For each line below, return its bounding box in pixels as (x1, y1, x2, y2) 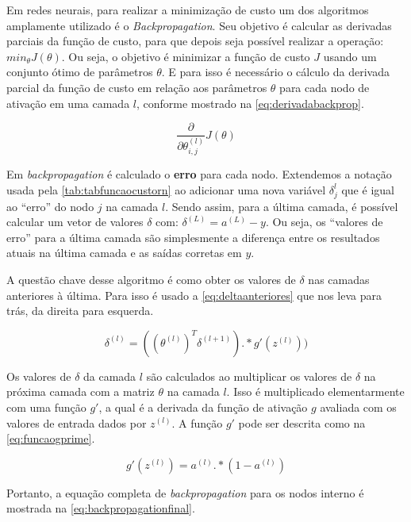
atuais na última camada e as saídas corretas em (6, 244, 242, 261)
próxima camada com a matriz (6, 383, 155, 400)
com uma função (6, 398, 86, 415)
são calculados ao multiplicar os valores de (146, 367, 352, 384)
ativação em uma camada (6, 94, 130, 111)
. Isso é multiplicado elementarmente (226, 383, 405, 400)
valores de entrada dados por (6, 414, 147, 431)
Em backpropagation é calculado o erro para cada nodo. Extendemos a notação (6, 166, 392, 182)
